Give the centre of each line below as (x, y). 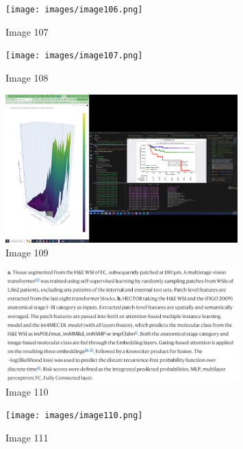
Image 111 (27, 437)
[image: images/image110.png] (74, 416)
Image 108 (27, 77)
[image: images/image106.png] (74, 10)
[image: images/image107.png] (74, 56)
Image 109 (27, 253)
